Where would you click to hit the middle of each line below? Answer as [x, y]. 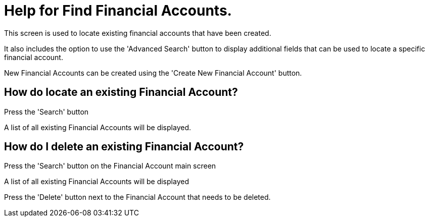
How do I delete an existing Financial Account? [124, 147]
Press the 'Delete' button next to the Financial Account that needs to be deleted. [137, 197]
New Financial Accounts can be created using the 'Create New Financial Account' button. [153, 73]
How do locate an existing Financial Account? [121, 92]
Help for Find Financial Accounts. [118, 11]
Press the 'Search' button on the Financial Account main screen [110, 166]
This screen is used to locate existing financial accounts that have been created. [138, 33]
